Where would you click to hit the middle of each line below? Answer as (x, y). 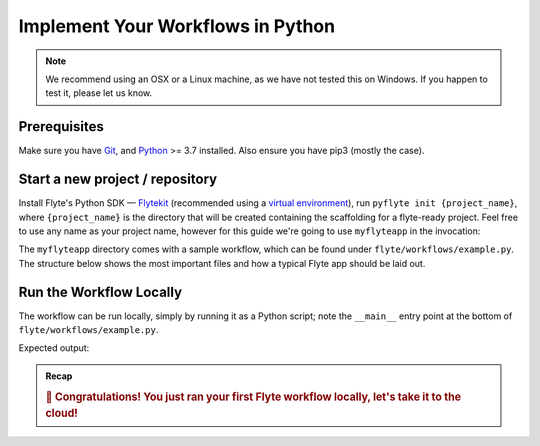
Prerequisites (61, 126)
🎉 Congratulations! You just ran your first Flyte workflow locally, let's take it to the (253, 397)
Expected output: (54, 348)
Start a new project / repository (118, 179)
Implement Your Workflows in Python (176, 26)
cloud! (62, 413)
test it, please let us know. (99, 93)
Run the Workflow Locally (100, 291)
